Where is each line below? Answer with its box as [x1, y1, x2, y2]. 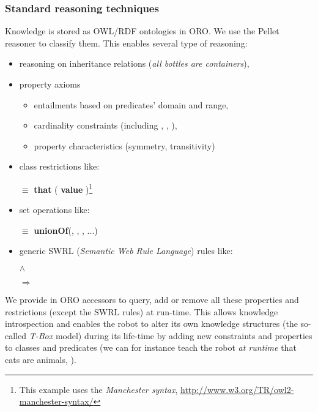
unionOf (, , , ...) [34, 223, 98, 236]
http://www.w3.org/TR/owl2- [180, 383, 294, 395]
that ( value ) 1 [34, 181, 93, 195]
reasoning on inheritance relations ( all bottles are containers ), [19, 57, 250, 70]
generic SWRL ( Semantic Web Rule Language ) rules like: [19, 244, 233, 257]
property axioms [19, 78, 81, 90]
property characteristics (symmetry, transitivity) [34, 139, 215, 152]
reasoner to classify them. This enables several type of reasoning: [5, 36, 248, 49]
